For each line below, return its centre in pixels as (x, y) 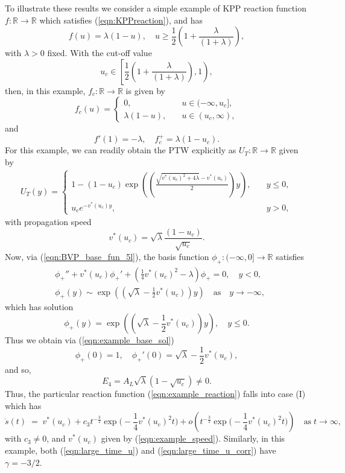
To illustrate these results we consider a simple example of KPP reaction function (156, 8)
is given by (145, 90)
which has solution (39, 307)
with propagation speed (48, 222)
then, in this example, (45, 90)
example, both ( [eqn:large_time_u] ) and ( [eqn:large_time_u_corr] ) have (141, 450)
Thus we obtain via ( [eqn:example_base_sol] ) (90, 340)
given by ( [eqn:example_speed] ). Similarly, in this (193, 438)
